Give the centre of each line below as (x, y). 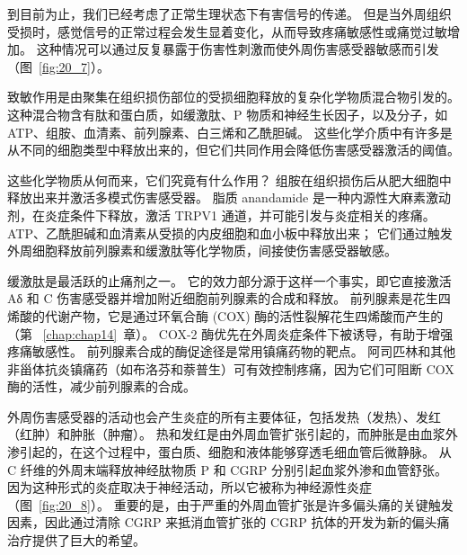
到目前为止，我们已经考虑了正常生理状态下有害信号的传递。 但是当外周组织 (229, 13)
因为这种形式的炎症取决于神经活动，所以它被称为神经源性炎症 (189, 487)
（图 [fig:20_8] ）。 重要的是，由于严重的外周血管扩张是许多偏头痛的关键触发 (230, 504)
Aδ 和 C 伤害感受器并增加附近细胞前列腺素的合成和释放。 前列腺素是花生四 (229, 298)
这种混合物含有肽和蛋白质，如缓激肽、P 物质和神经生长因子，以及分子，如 (228, 114)
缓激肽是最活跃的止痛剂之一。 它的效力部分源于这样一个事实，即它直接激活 (229, 280)
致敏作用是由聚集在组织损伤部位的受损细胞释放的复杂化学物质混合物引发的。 (233, 97)
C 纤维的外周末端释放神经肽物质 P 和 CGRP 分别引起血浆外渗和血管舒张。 (227, 469)
